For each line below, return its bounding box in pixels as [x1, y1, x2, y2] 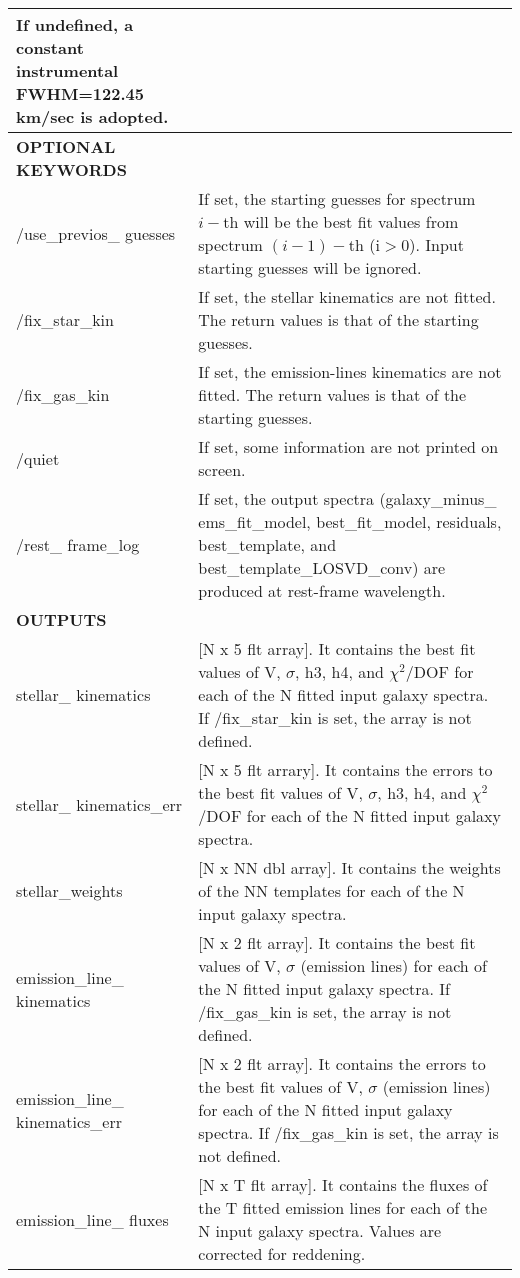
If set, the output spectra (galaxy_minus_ [198, 487, 497, 510]
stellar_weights [16, 879, 123, 902]
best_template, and [198, 533, 337, 556]
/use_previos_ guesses [16, 221, 176, 245]
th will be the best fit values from [223, 210, 459, 233]
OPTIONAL [16, 135, 116, 158]
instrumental [16, 59, 119, 82]
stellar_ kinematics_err [16, 792, 183, 816]
